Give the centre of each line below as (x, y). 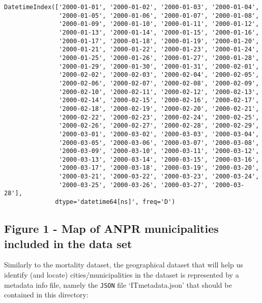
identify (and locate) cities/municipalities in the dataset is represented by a (122, 274)
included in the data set (68, 243)
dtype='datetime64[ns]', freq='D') (115, 202)
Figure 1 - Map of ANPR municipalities (111, 229)
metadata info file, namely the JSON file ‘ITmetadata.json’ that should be (118, 284)
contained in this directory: (46, 295)
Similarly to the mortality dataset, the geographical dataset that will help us (124, 265)
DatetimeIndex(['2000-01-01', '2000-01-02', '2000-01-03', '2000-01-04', (132, 7)
